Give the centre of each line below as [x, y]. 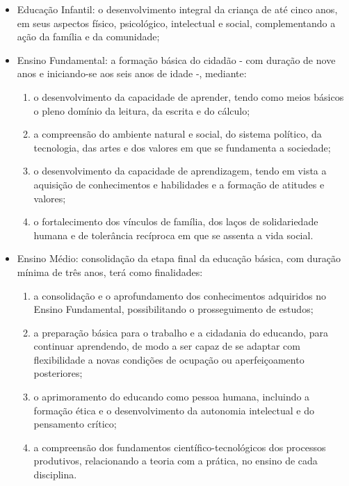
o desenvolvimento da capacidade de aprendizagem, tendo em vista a [180, 171]
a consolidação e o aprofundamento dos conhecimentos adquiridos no [180, 295]
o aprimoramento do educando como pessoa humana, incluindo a [172, 397]
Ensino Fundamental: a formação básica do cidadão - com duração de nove [176, 59]
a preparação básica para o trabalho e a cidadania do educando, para [181, 332]
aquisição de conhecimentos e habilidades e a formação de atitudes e [179, 184]
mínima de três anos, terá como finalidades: [110, 272]
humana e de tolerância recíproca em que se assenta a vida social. [173, 235]
